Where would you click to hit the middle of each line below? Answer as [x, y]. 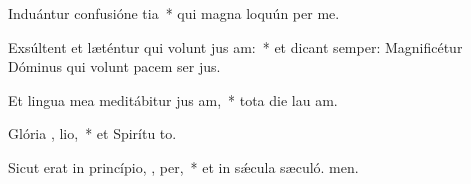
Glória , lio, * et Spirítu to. [92, 133]
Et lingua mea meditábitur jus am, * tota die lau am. [173, 99]
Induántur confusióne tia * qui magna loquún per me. [174, 13]
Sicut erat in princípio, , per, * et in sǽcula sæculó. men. [183, 166]
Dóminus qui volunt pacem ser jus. [114, 66]
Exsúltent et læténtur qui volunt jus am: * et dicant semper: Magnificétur [235, 46]
